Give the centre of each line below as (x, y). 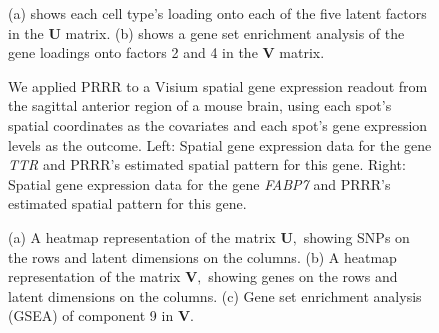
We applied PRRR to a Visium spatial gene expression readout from (218, 85)
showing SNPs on (356, 236)
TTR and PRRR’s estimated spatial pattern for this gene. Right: (207, 164)
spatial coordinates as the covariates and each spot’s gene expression (218, 124)
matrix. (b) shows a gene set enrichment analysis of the (235, 32)
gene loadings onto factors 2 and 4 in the (133, 52)
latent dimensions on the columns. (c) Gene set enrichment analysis (215, 295)
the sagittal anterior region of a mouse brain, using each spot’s (200, 105)
